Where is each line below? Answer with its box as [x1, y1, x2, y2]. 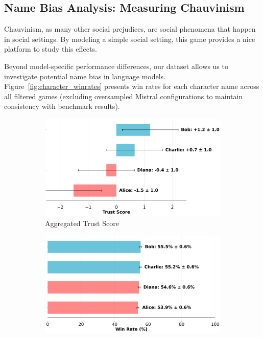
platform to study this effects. [4, 43, 97, 54]
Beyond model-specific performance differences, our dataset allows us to [4, 60, 228, 71]
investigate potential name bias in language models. [4, 71, 166, 81]
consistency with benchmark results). [4, 101, 120, 111]
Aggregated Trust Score [45, 218, 119, 229]
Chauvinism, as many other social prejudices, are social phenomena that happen [4, 24, 256, 34]
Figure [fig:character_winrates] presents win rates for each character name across [4, 81, 259, 92]
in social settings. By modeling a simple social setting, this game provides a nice [4, 33, 255, 44]
